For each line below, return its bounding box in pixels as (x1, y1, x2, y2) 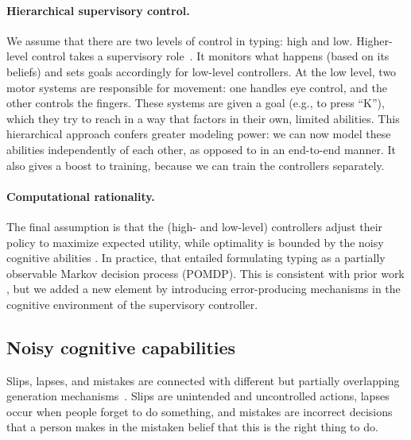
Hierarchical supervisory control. (6, 2, 190, 18)
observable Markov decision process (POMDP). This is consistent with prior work (6, 264, 405, 281)
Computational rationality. (6, 187, 155, 204)
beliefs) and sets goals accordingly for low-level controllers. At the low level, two (6, 63, 397, 79)
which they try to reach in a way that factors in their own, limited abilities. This (6, 110, 400, 126)
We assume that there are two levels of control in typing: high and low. (6, 32, 353, 48)
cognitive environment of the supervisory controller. (6, 295, 258, 312)
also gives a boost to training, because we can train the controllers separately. (6, 156, 385, 173)
